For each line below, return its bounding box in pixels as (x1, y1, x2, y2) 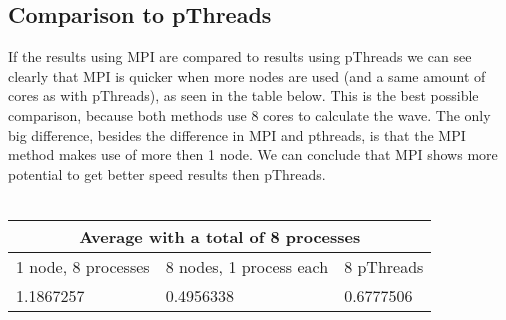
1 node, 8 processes (16, 254, 150, 278)
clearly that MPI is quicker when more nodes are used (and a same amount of (8, 65, 486, 86)
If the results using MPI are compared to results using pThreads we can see (8, 46, 472, 67)
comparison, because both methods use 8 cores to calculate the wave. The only (8, 104, 491, 125)
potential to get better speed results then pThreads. (8, 163, 326, 184)
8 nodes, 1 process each (165, 254, 329, 278)
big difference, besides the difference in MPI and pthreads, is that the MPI (8, 124, 466, 145)
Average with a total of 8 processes (79, 224, 361, 248)
